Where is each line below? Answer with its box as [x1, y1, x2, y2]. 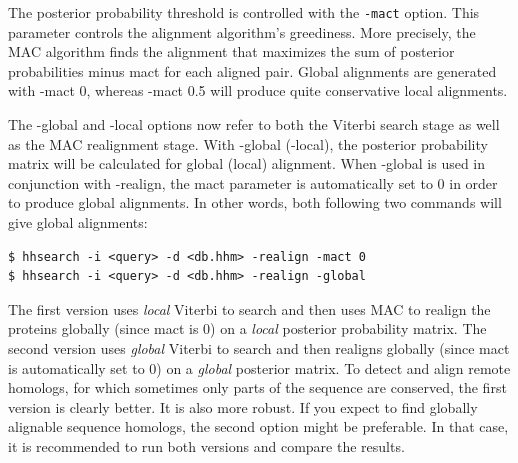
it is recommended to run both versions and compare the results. [8, 435, 405, 456]
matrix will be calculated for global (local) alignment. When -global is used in [8, 153, 486, 174]
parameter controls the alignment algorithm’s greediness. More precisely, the [8, 21, 476, 42]
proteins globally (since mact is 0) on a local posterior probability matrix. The [8, 318, 487, 339]
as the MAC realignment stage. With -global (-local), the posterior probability [8, 133, 488, 154]
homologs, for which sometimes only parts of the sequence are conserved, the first [8, 377, 507, 398]
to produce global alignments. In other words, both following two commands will [8, 192, 502, 213]
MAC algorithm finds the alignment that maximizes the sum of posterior [8, 41, 455, 62]
